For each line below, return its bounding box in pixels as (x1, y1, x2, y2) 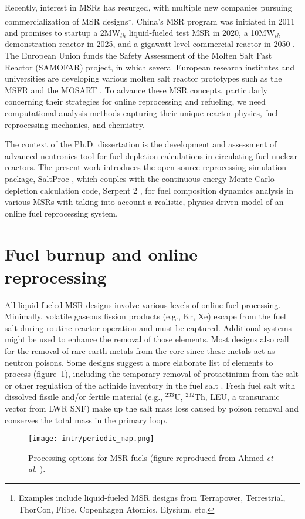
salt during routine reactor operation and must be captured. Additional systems (5, 321, 292, 333)
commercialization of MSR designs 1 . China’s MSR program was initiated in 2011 (5, 13, 295, 27)
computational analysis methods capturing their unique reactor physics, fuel (5, 107, 278, 119)
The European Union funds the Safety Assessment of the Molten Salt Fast (5, 49, 272, 62)
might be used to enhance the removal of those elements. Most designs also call (5, 333, 289, 345)
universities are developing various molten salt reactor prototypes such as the (5, 72, 282, 85)
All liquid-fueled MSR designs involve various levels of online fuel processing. (5, 298, 281, 311)
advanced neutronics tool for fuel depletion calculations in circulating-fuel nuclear (5, 149, 297, 161)
